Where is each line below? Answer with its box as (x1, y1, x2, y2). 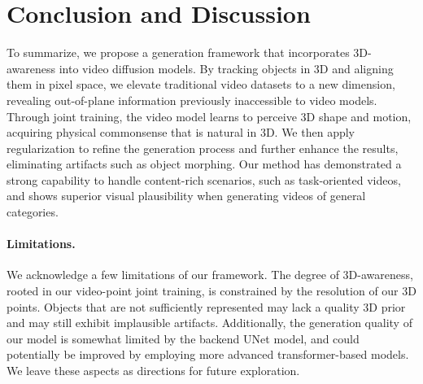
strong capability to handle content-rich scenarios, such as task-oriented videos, (7, 171, 401, 188)
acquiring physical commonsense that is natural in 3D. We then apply (7, 124, 355, 141)
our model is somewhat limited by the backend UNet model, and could (7, 329, 360, 347)
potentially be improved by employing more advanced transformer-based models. (7, 346, 409, 363)
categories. (7, 203, 59, 220)
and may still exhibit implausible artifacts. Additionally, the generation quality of (7, 314, 412, 331)
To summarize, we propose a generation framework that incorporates (7, 44, 350, 61)
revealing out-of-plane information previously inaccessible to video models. (7, 91, 377, 108)
